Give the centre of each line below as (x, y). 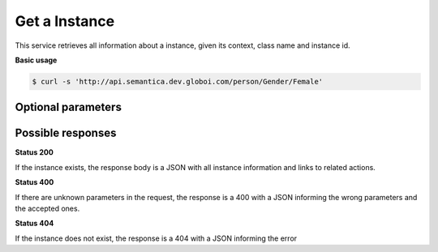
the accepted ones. (47, 208)
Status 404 (34, 224)
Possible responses (66, 133)
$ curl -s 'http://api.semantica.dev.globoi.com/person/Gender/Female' (178, 81)
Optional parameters (68, 107)
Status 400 (34, 182)
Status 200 (34, 152)
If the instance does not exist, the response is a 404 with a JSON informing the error (156, 238)
